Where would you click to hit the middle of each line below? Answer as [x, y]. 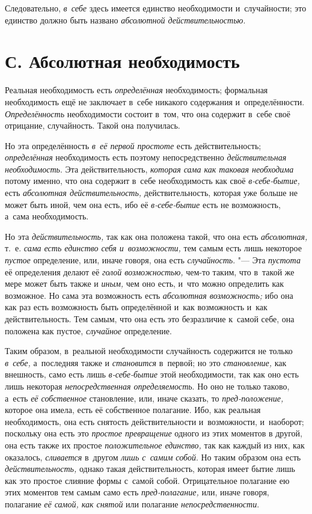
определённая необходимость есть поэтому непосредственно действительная [146, 157]
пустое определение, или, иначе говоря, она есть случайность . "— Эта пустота [153, 260]
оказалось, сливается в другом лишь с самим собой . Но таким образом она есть [153, 457]
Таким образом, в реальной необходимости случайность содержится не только [149, 351]
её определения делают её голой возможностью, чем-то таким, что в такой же [150, 271]
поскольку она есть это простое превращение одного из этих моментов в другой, [154, 433]
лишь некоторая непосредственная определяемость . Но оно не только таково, [147, 386]
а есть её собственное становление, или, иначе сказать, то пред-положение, [144, 398]
